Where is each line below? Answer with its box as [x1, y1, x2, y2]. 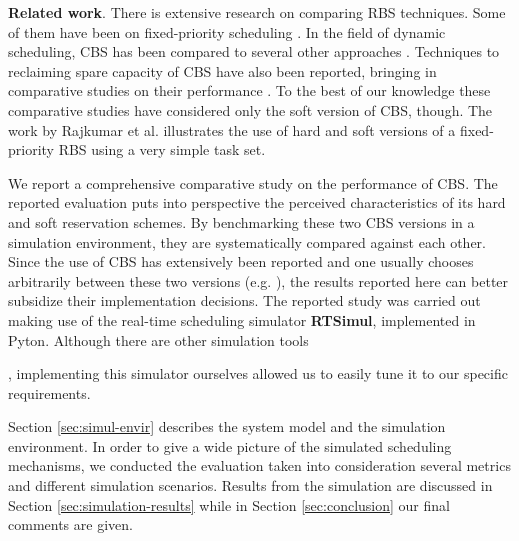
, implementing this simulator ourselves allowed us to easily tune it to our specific [8, 363, 508, 384]
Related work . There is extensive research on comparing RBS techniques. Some [8, 2, 506, 22]
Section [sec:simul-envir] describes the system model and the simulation [8, 416, 446, 437]
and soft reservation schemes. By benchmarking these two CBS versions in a [8, 211, 475, 232]
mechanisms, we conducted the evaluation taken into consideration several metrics [8, 455, 511, 476]
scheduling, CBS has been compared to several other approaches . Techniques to [8, 41, 500, 62]
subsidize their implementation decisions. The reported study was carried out [8, 290, 481, 311]
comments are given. [8, 514, 133, 535]
